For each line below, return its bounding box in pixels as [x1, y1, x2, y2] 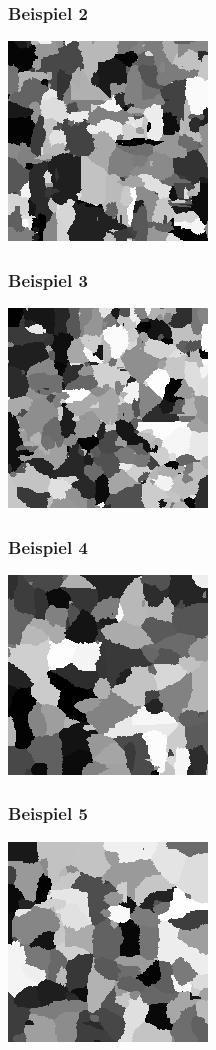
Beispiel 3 [8, 267, 88, 292]
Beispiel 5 [8, 801, 88, 826]
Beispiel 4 [8, 534, 88, 559]
